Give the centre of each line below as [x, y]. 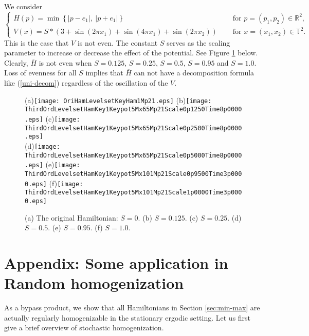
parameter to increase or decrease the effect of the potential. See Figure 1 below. [131, 53]
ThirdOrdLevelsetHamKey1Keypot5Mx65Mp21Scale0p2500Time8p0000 [133, 128]
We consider [23, 6]
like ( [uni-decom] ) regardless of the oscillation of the [86, 83]
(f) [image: [66, 183]
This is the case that [37, 42]
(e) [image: [63, 164]
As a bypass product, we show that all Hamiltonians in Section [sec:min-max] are [132, 307]
